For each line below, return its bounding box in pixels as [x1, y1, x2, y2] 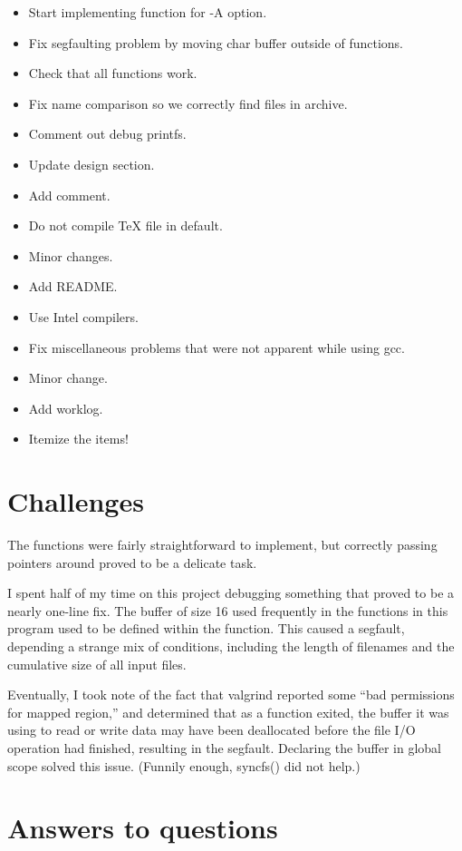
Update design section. [28, 154, 155, 173]
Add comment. [28, 185, 111, 204]
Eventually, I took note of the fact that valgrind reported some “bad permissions [7, 685, 455, 704]
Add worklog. [28, 398, 103, 417]
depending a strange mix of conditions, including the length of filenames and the [7, 637, 455, 655]
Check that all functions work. [28, 64, 197, 83]
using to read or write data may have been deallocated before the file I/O [7, 720, 416, 739]
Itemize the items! [28, 429, 129, 448]
